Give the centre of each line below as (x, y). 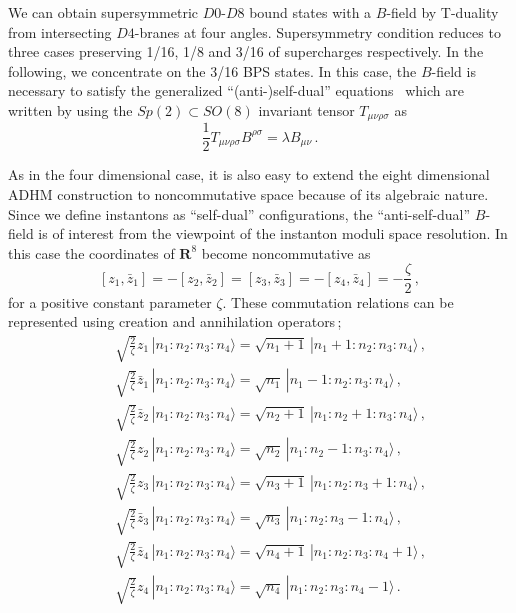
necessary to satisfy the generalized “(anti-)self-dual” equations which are (236, 90)
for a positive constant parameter (110, 301)
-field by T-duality (442, 12)
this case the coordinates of (91, 252)
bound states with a (310, 12)
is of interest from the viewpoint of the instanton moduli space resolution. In (273, 233)
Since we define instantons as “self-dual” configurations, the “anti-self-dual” (239, 213)
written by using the (70, 109)
